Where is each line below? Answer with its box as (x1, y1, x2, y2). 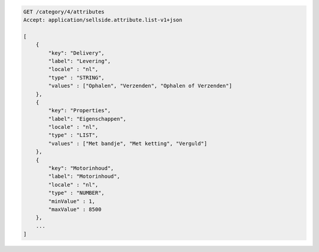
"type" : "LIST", (48, 132, 99, 138)
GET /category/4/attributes (23, 8, 105, 15)
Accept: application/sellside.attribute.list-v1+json (23, 16, 183, 23)
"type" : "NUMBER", (48, 190, 105, 197)
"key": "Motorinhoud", (48, 165, 115, 172)
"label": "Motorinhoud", (48, 173, 121, 180)
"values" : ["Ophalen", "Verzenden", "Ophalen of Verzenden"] (48, 82, 233, 89)
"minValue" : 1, (48, 198, 96, 204)
